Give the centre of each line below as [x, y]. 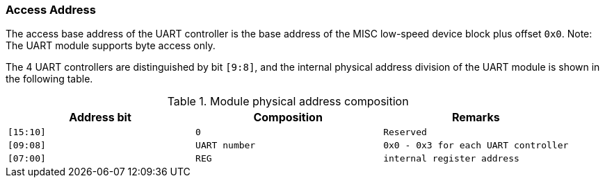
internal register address [451, 159]
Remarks [476, 117]
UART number [226, 146]
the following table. [49, 79]
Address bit [100, 117]
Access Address [51, 10]
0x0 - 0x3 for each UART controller [476, 146]
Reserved [405, 132]
